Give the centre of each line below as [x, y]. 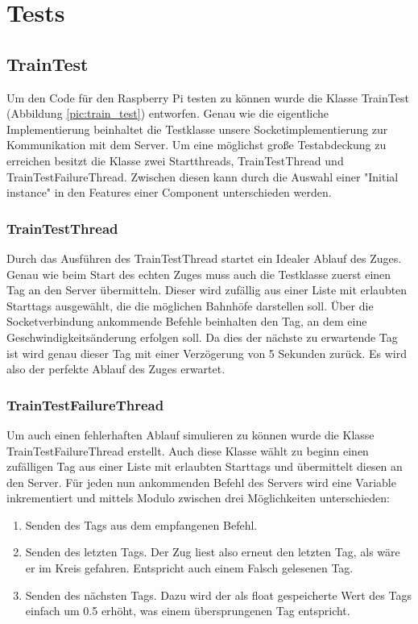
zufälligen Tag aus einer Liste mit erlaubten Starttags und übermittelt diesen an [205, 466]
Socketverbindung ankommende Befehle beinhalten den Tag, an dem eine [187, 321]
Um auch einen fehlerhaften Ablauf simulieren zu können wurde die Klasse [190, 434]
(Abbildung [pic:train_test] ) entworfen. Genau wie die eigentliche [168, 113]
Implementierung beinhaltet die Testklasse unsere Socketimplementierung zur [197, 129]
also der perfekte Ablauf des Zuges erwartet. [116, 369]
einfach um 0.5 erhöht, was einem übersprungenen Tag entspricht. [188, 611]
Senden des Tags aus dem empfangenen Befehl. [141, 524]
